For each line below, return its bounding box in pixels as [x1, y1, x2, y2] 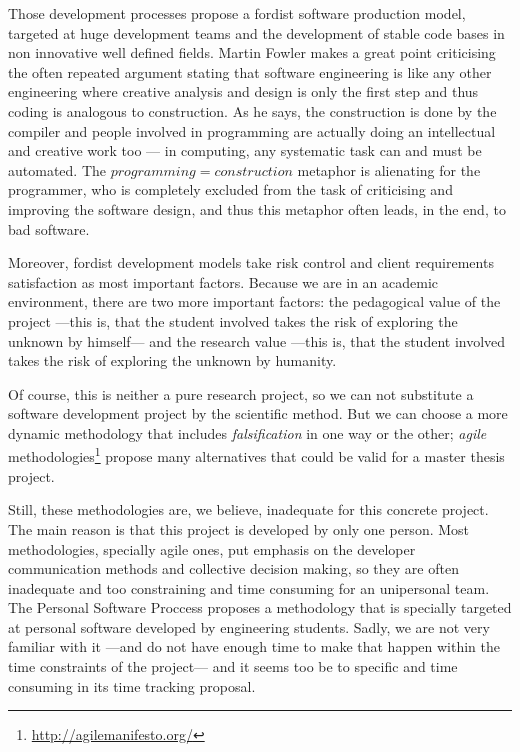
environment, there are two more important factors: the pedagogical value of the [8, 291, 501, 312]
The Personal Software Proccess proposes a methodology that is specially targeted [8, 597, 512, 618]
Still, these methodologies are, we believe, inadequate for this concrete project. [8, 499, 489, 520]
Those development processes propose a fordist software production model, [8, 3, 466, 23]
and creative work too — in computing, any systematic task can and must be [8, 140, 482, 161]
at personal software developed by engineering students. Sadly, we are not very [8, 616, 490, 637]
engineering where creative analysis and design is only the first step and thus [8, 81, 479, 102]
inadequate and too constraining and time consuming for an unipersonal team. [8, 577, 490, 598]
